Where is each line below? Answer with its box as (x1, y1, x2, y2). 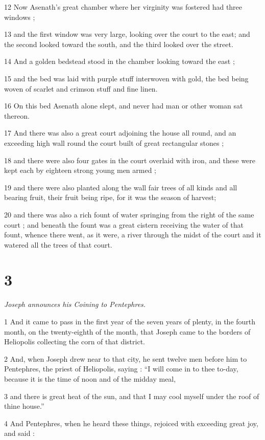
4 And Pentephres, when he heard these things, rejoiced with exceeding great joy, (4, 417, 258, 428)
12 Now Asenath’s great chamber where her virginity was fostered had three (4, 2, 243, 12)
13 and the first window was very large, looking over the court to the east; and (4, 29, 250, 39)
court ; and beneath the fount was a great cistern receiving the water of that (4, 219, 244, 230)
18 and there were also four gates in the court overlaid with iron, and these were (4, 155, 256, 165)
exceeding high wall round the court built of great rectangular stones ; (4, 137, 224, 148)
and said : (4, 428, 35, 438)
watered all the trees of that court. (4, 239, 112, 250)
